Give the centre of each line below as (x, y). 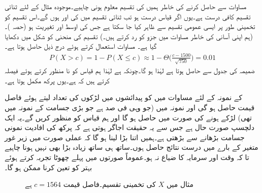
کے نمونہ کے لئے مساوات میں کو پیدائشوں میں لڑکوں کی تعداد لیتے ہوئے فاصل (124, 97)
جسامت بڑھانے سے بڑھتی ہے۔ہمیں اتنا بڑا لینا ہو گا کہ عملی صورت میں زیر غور (125, 137)
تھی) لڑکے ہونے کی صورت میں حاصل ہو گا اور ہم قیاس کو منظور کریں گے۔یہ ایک (128, 117)
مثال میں (180, 184)
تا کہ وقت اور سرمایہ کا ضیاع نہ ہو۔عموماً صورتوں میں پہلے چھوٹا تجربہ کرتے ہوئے (127, 157)
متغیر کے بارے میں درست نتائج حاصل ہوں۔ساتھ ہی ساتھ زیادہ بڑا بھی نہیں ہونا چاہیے (132, 147)
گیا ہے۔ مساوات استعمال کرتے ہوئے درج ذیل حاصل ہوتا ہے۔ (81, 46)
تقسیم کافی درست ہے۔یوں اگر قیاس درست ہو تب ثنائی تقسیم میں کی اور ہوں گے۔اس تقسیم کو (128, 16)
